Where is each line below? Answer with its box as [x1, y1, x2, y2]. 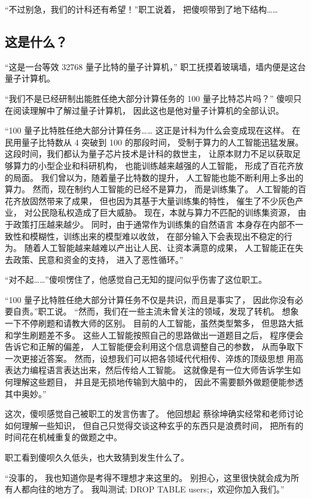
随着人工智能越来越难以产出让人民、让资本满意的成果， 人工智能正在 [24, 241, 295, 254]
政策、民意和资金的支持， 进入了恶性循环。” [13, 253, 184, 265]
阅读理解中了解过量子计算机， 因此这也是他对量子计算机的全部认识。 [13, 104, 284, 116]
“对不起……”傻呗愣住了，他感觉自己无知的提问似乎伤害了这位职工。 [5, 273, 267, 286]
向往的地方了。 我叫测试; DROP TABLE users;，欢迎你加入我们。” [29, 483, 285, 495]
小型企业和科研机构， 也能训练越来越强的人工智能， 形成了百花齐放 [38, 159, 304, 171]
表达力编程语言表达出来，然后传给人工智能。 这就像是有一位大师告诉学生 [5, 364, 292, 376]
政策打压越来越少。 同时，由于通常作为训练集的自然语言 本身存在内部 [13, 217, 287, 230]
